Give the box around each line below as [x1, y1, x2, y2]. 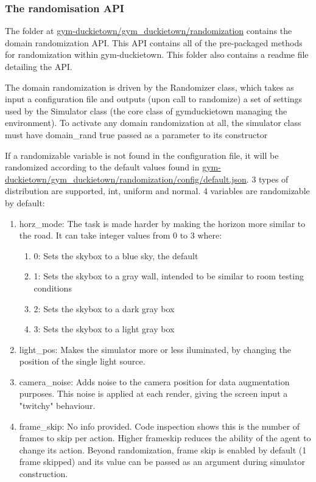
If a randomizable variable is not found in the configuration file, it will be [5, 148, 279, 161]
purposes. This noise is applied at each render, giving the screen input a [19, 387, 288, 400]
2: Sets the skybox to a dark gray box [33, 302, 175, 315]
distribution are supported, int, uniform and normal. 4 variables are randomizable [5, 184, 310, 197]
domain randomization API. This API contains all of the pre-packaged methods [5, 36, 303, 49]
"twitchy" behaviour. [19, 399, 96, 412]
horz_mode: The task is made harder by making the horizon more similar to [19, 217, 306, 229]
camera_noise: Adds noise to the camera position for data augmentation [19, 375, 290, 388]
